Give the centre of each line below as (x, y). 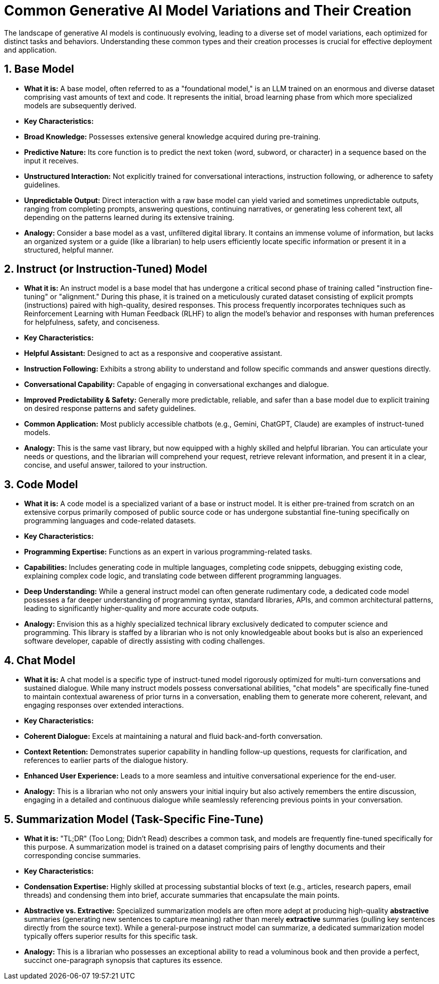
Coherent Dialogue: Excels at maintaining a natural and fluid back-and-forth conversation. (173, 736)
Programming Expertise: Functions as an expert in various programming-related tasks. (168, 552)
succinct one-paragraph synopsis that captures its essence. (123, 960)
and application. (31, 50)
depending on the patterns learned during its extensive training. (129, 217)
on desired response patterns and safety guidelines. (110, 409)
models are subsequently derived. (80, 105)
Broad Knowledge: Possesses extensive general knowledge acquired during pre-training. (172, 136)
